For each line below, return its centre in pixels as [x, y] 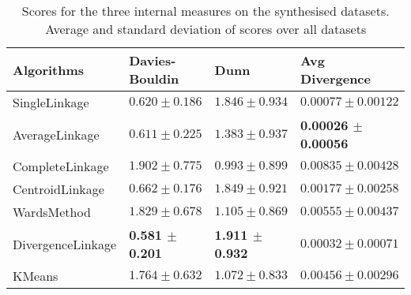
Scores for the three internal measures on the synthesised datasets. [205, 11]
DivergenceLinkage [65, 244]
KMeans [36, 276]
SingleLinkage [51, 102]
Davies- [153, 60]
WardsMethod [52, 212]
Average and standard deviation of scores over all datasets [206, 29]
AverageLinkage [56, 134]
